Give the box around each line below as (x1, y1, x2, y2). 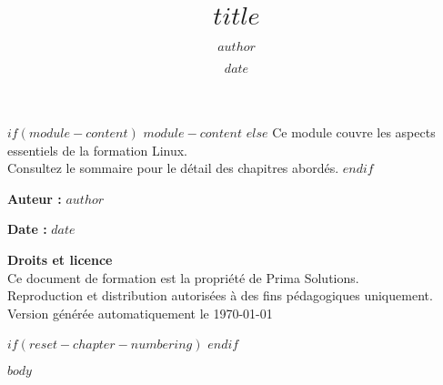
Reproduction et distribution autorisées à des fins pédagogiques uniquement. (7, 286, 433, 305)
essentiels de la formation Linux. (7, 140, 188, 159)
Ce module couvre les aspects (272, 122, 436, 141)
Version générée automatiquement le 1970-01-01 (7, 303, 273, 322)
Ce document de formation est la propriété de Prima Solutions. (7, 268, 359, 287)
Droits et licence (7, 249, 113, 268)
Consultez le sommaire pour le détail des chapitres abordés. (7, 158, 339, 177)
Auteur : (7, 188, 62, 208)
